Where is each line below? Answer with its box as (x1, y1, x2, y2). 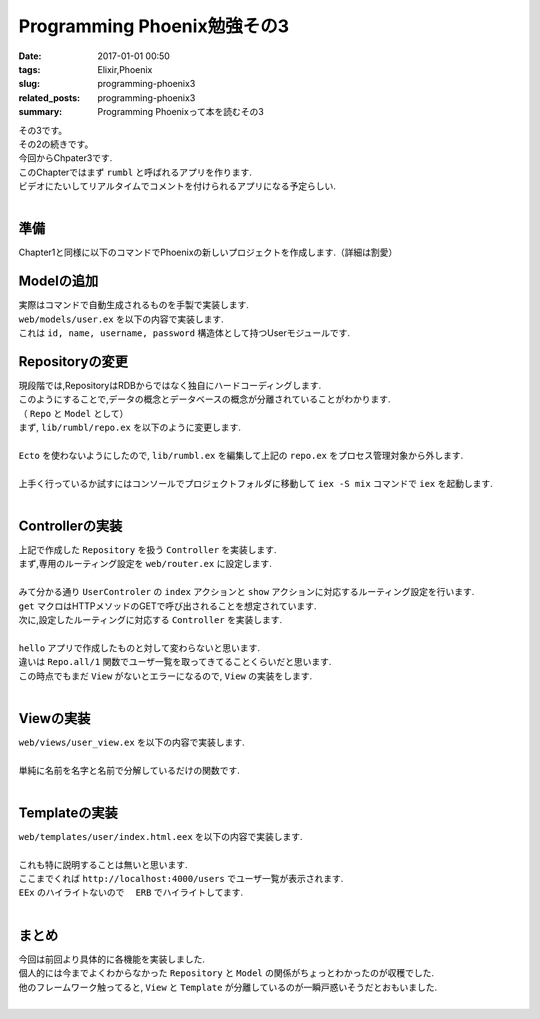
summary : (18, 106, 63, 118)
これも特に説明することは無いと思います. (18, 858, 189, 870)
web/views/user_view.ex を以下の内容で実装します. (18, 736, 245, 748)
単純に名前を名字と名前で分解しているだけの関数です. (18, 764, 240, 776)
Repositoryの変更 (18, 353, 129, 370)
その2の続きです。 (18, 138, 94, 150)
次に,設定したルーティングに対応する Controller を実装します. (18, 613, 283, 625)
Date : (18, 50, 42, 62)
